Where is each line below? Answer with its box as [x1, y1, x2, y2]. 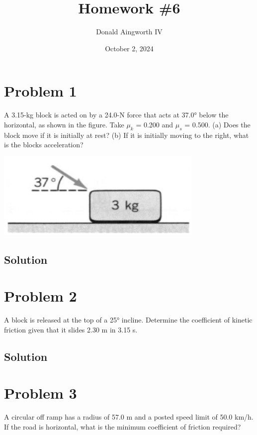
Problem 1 [4, 81, 77, 101]
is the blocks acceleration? [4, 139, 84, 150]
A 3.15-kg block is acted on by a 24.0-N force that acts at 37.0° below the [4, 109, 229, 120]
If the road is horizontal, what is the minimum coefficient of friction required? [4, 421, 241, 432]
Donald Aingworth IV [96, 26, 163, 37]
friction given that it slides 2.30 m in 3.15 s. [4, 324, 138, 334]
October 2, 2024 [105, 43, 154, 53]
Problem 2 [4, 286, 77, 306]
